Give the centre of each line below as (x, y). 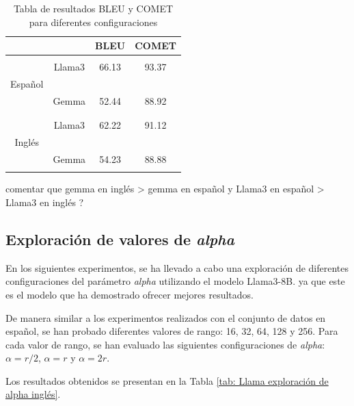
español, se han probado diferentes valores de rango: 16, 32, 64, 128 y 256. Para (172, 331)
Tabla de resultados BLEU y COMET (93, 8)
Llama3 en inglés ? (45, 202)
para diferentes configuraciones (93, 22)
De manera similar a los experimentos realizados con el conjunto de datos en (166, 317)
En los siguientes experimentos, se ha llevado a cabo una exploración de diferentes (177, 267)
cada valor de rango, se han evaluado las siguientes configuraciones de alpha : (165, 344)
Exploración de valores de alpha (120, 239)
